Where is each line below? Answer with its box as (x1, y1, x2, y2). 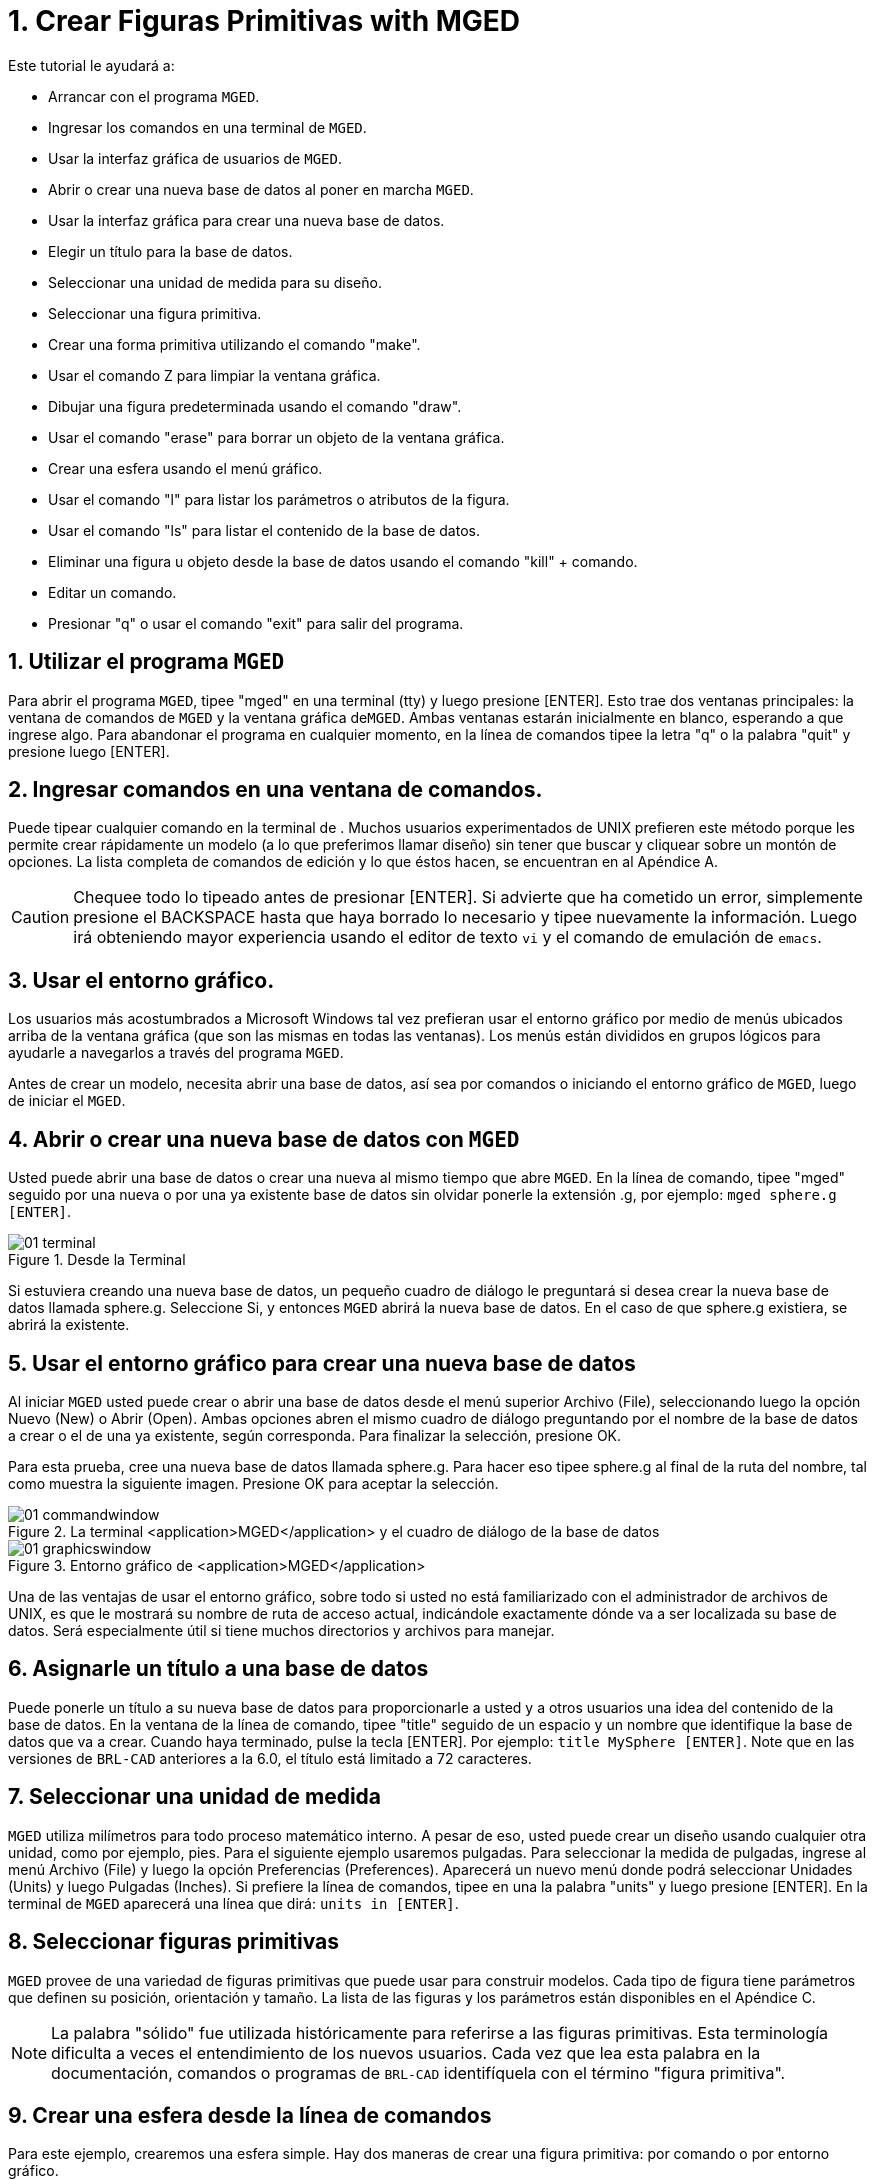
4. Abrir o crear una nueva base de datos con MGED (8, 1126, 520, 1152)
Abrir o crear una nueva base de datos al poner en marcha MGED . (48, 180, 474, 198)
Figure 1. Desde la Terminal (8, 1251, 186, 1269)
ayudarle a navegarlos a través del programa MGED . (8, 1044, 344, 1062)
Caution (11, 907, 70, 928)
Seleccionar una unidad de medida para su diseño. (48, 273, 382, 291)
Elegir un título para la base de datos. (48, 242, 293, 260)
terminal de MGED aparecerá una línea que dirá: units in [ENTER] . (8, 1894, 459, 1912)
